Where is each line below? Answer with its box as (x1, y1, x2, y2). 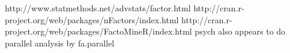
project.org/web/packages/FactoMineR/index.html (5, 25, 192, 38)
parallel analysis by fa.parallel (5, 36, 115, 49)
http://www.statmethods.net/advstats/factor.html (5, 2, 191, 14)
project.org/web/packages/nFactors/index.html (5, 13, 179, 26)
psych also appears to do (195, 25, 286, 38)
